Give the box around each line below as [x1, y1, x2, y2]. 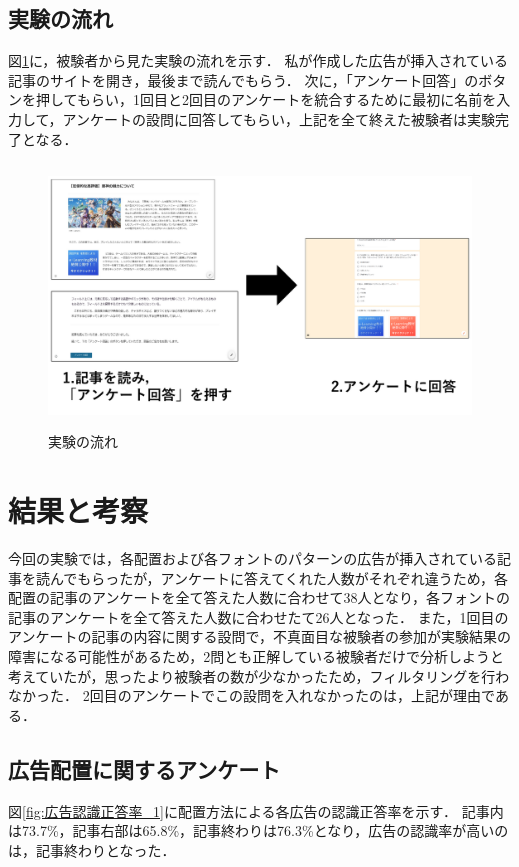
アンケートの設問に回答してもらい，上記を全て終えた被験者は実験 [62, 108, 495, 129]
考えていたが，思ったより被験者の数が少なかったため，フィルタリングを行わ [8, 665, 510, 686]
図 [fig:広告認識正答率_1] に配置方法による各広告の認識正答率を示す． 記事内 [8, 800, 504, 821]
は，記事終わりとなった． [8, 839, 176, 860]
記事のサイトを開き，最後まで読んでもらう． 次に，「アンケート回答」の [8, 69, 479, 90]
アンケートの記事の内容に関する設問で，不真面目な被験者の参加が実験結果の [8, 626, 511, 647]
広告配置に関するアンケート [8, 753, 281, 784]
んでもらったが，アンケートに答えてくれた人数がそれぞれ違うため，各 [49, 567, 509, 588]
